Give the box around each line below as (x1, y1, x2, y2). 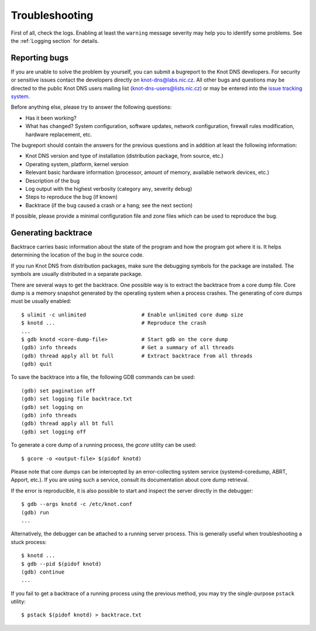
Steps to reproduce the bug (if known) (25, 194, 118, 201)
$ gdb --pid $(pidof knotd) (21, 561, 102, 567)
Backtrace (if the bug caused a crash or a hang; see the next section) (25, 201, 193, 208)
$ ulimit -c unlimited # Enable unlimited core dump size (21, 311, 243, 318)
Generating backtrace (11, 228, 93, 238)
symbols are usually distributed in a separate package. (11, 271, 143, 278)
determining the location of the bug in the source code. (11, 251, 145, 258)
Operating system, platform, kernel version (25, 160, 129, 167)
